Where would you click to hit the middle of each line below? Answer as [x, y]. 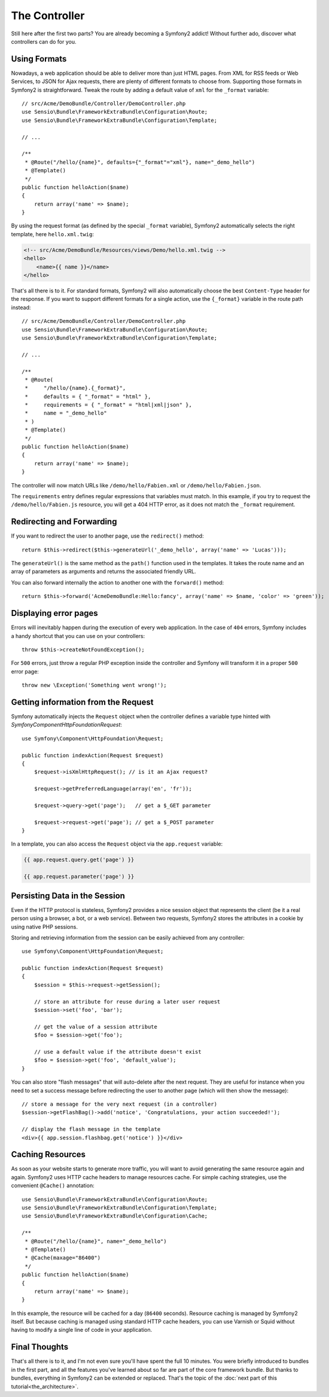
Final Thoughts [40, 1347]
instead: [21, 307]
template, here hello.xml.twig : [52, 234]
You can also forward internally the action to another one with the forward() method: [118, 582]
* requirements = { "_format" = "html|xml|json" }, [109, 405]
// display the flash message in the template [91, 1129]
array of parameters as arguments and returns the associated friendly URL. [104, 572]
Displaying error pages [54, 613]
